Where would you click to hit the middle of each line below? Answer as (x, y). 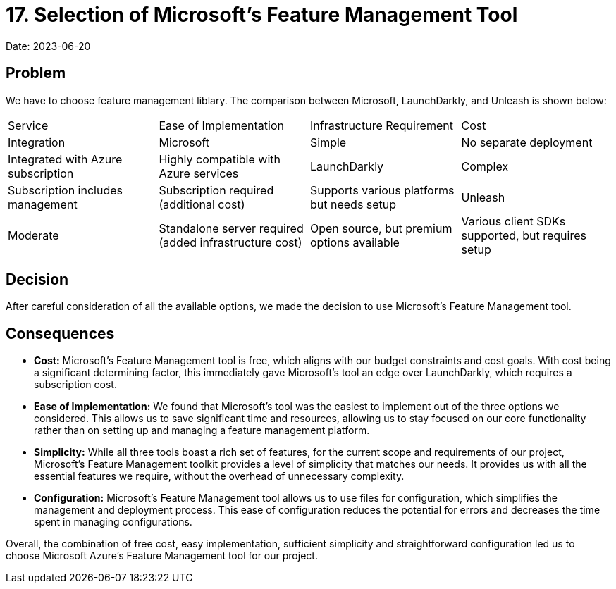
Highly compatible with (220, 159)
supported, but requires (524, 235)
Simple (328, 142)
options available (355, 242)
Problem (36, 73)
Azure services (199, 173)
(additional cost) (202, 204)
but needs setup (353, 204)
